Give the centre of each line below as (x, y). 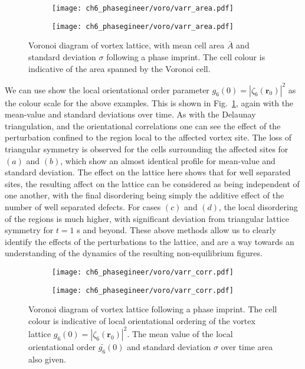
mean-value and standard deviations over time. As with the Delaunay (130, 114)
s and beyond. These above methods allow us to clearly (177, 230)
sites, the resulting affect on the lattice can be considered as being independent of (152, 183)
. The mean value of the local (180, 333)
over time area (247, 346)
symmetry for (29, 230)
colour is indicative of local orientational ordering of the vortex (142, 320)
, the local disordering (258, 206)
